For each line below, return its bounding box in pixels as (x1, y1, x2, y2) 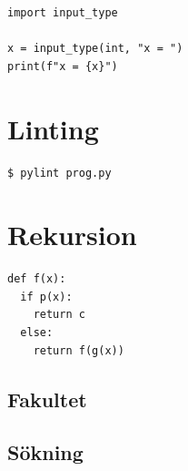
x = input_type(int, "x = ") (7, 42, 183, 56)
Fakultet (7, 384, 87, 413)
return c (33, 308, 85, 322)
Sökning (7, 438, 84, 466)
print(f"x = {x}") (7, 59, 118, 73)
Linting (7, 109, 99, 147)
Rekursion (7, 216, 137, 253)
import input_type (7, 6, 118, 19)
